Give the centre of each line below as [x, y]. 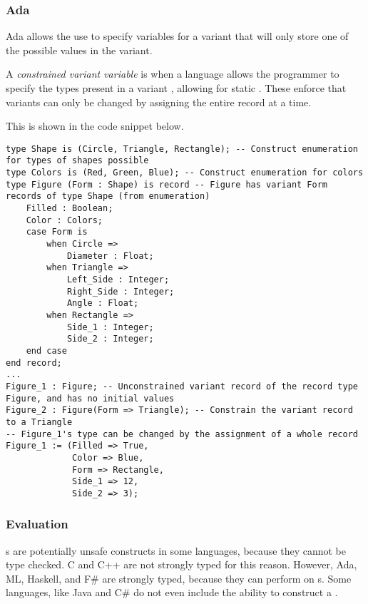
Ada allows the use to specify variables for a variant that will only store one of [177, 36]
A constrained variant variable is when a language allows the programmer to [173, 74]
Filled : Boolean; [70, 209]
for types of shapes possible [77, 161]
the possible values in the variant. [79, 50]
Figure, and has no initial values [90, 398]
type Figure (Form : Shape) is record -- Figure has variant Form [167, 184]
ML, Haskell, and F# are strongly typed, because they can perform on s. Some [179, 578]
